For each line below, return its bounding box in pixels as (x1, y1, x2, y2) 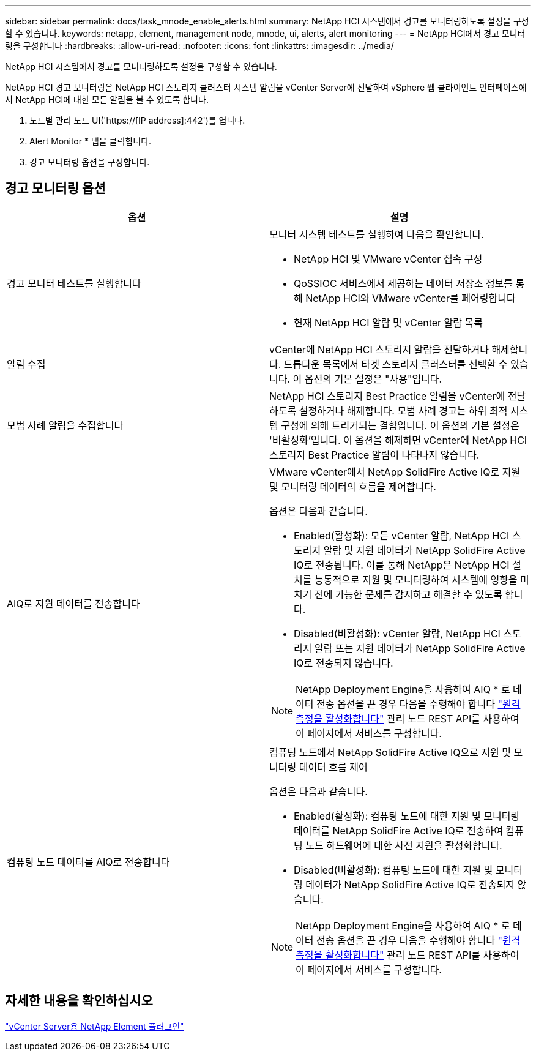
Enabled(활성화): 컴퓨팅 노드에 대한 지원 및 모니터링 (294, 809, 520, 822)
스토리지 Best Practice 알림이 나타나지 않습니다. (269, 448, 480, 461)
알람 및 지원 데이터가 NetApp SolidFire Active (323, 544, 526, 556)
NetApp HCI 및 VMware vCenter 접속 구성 (294, 252, 483, 265)
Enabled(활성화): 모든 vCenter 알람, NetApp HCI (294, 529, 510, 542)
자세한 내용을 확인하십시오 (5, 993, 153, 1009)
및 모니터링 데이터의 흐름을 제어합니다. (269, 480, 436, 493)
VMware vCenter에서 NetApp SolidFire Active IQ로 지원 (269, 465, 521, 478)
